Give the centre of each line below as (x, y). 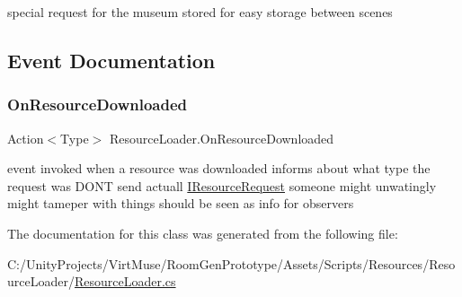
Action (26, 138)
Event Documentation (111, 60)
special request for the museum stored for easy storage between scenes (200, 12)
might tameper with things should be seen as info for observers (181, 203)
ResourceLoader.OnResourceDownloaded (222, 138)
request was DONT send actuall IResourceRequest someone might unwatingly (222, 185)
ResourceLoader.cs (125, 281)
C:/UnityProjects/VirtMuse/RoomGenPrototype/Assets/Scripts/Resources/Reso (231, 263)
